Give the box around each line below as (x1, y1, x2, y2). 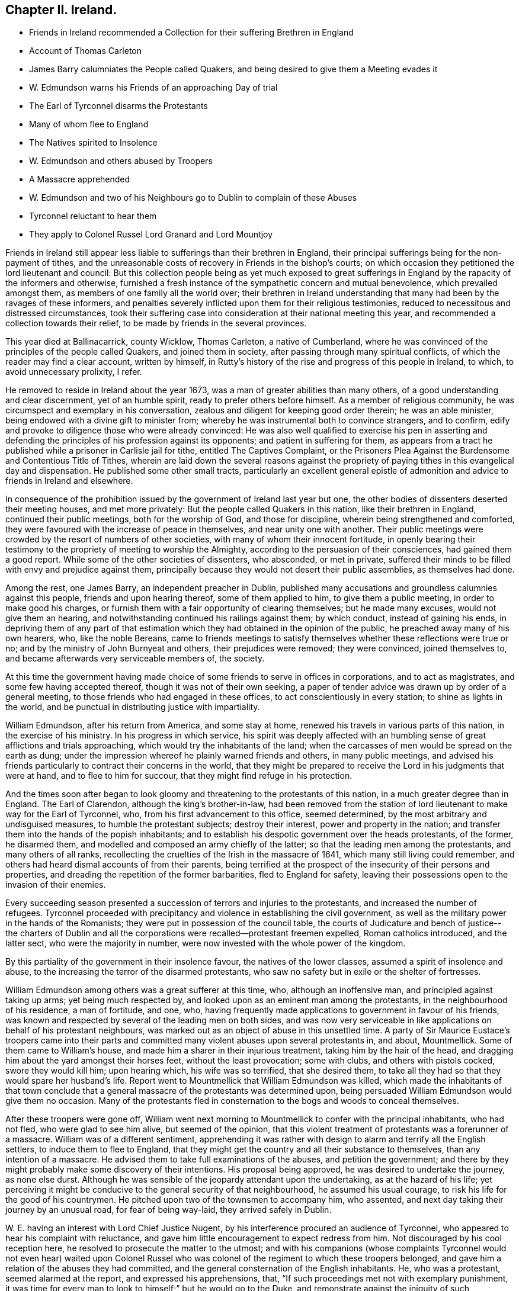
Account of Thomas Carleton (29, 46, 142, 56)
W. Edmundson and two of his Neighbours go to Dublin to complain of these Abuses (29, 192, 357, 203)
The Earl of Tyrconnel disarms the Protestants (29, 101, 208, 111)
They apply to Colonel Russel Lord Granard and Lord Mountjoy (29, 229, 273, 240)
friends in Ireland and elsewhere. (5, 476, 133, 486)
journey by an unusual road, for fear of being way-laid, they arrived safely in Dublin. (5, 1205, 332, 1215)
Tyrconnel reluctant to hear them (29, 211, 157, 221)
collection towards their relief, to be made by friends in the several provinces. (5, 318, 307, 329)
